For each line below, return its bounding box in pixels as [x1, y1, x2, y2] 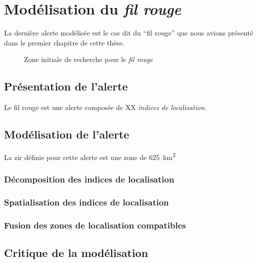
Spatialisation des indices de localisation [4, 195, 169, 208]
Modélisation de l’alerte [4, 126, 129, 142]
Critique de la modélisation [4, 245, 148, 260]
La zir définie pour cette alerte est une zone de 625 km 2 [4, 150, 175, 162]
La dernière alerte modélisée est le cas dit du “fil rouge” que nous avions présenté [4, 27, 253, 38]
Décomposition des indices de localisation [4, 173, 174, 185]
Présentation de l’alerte [4, 78, 128, 94]
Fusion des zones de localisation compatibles [4, 218, 186, 231]
